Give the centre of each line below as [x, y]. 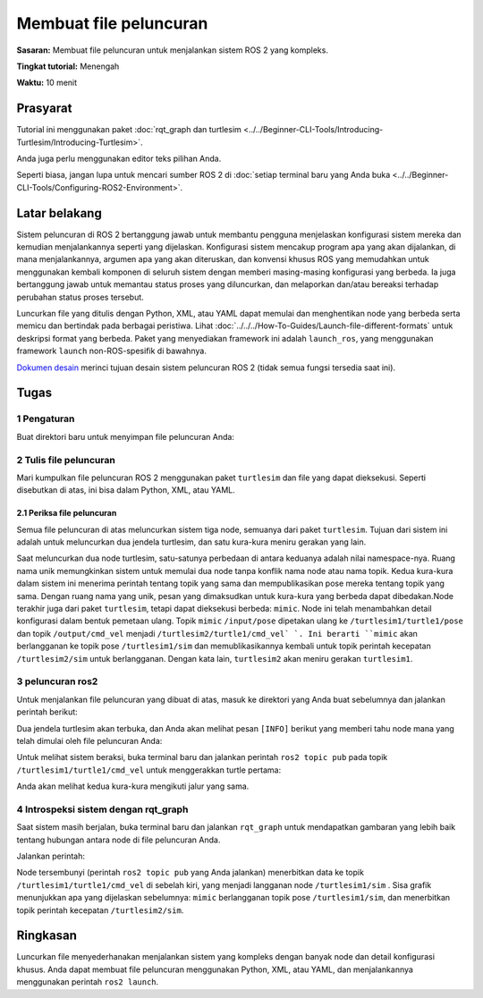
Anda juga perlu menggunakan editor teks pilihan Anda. [119, 159]
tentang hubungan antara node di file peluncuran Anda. [119, 840]
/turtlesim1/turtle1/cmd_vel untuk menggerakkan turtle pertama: [149, 770]
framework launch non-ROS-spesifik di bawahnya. [112, 351]
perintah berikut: [47, 712]
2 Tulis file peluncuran [66, 460]
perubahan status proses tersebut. [80, 297]
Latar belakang [59, 213]
